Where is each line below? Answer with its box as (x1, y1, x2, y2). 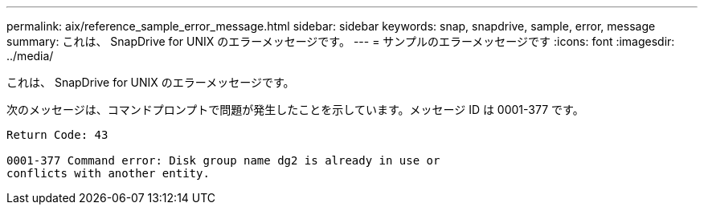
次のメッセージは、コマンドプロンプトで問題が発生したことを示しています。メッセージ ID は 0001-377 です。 (6, 103, 584, 116)
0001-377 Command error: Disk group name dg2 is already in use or (6, 154, 440, 167)
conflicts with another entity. (6, 167, 210, 180)
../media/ (6, 49, 54, 63)
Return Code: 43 (6, 128, 108, 141)
